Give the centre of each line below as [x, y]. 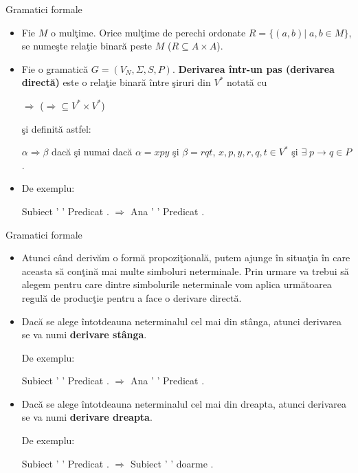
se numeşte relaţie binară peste [87, 46]
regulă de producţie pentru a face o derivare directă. [132, 297]
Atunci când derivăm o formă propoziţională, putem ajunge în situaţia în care [186, 257]
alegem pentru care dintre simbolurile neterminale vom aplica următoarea [177, 284]
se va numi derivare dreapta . [87, 417]
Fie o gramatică [55, 68]
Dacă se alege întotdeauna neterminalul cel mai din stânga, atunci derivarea [181, 321]
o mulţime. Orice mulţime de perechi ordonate [148, 32]
